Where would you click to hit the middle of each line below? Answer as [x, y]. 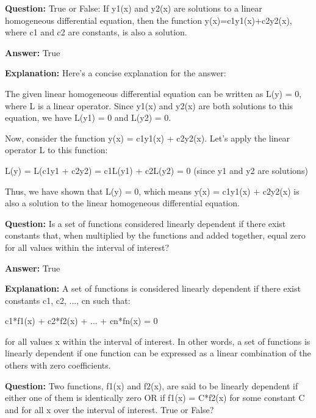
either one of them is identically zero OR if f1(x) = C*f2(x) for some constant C [155, 398]
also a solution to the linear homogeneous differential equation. [122, 203]
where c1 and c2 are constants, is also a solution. [96, 32]
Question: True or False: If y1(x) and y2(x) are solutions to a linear [134, 8]
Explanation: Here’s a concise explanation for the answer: [116, 73]
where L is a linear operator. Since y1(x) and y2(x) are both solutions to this [149, 105]
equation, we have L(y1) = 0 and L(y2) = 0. [88, 117]
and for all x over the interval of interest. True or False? [110, 409]
